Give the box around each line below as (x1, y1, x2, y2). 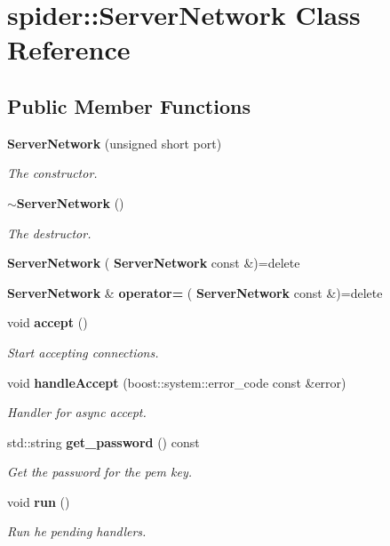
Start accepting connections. (7, 342, 159, 361)
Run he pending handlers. (7, 522, 147, 541)
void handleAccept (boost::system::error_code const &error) (7, 373, 346, 391)
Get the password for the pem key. (7, 462, 192, 481)
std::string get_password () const (7, 432, 200, 451)
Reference (7, 31, 131, 68)
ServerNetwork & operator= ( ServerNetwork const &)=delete (7, 283, 383, 301)
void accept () (7, 313, 88, 332)
